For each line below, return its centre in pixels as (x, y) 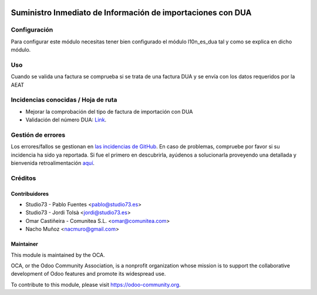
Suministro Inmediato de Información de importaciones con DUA (131, 13)
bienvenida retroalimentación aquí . (53, 163)
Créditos (23, 178)
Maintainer (24, 244)
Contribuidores (30, 194)
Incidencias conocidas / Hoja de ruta (64, 100)
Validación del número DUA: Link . (66, 120)
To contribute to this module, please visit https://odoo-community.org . (96, 284)
